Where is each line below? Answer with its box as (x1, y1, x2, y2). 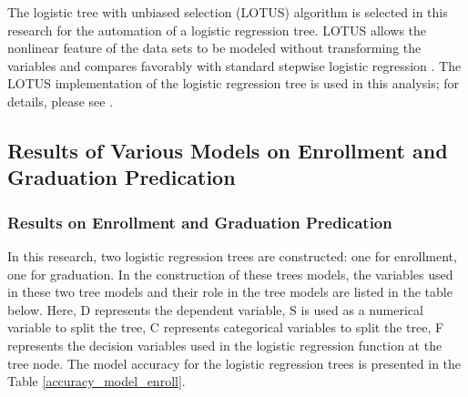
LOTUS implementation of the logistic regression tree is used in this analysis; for (7, 74, 460, 93)
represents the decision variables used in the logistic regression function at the (7, 335, 443, 354)
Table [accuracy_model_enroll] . (7, 372, 186, 391)
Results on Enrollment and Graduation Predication (7, 210, 392, 233)
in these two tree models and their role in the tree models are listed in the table (7, 282, 453, 301)
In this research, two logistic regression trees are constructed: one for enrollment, (7, 246, 457, 265)
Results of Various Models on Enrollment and (7, 136, 448, 164)
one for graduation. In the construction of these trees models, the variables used (7, 264, 453, 283)
